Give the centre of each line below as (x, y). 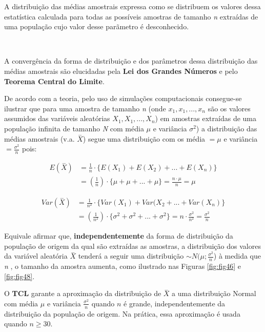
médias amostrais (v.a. (39, 138)
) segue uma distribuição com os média (144, 138)
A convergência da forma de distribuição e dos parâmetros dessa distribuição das (131, 61)
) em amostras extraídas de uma (206, 118)
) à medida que (237, 256)
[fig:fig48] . (19, 276)
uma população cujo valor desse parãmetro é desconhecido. (97, 26)
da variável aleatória (36, 256)
